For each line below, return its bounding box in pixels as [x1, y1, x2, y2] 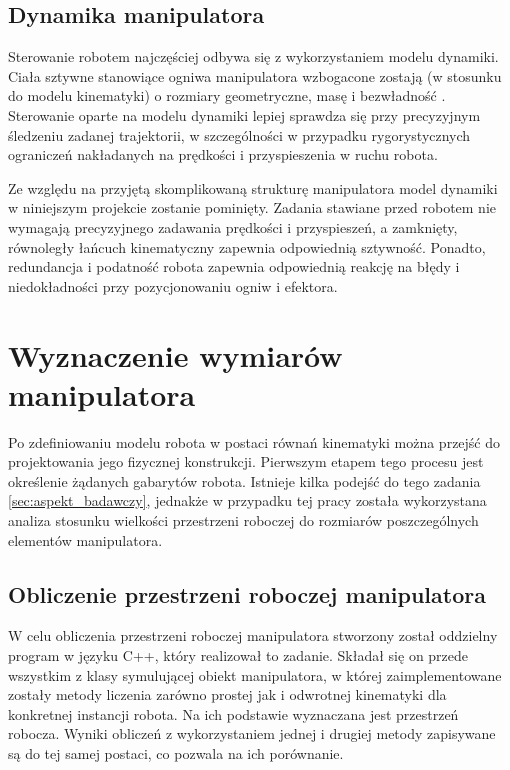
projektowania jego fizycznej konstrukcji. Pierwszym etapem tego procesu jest [8, 451, 484, 472]
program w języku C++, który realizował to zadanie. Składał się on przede [8, 645, 469, 665]
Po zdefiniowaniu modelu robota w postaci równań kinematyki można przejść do [8, 431, 501, 452]
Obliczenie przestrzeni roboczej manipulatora [8, 578, 486, 609]
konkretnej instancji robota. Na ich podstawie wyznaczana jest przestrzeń [8, 703, 459, 724]
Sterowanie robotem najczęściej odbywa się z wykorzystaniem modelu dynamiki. [8, 46, 499, 67]
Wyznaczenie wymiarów [8, 334, 343, 375]
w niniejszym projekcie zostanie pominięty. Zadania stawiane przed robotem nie [8, 197, 497, 218]
